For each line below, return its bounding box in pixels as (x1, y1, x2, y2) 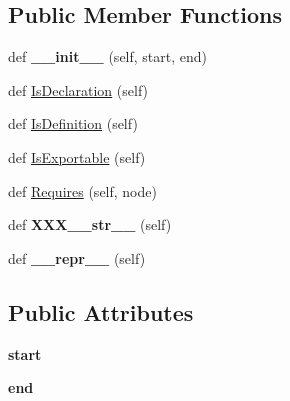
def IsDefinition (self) (8, 113, 138, 134)
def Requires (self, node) (8, 180, 157, 201)
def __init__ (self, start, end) (8, 46, 208, 67)
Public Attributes (8, 296, 194, 327)
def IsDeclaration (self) (8, 79, 149, 100)
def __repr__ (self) (8, 247, 146, 268)
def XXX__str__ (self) (8, 214, 172, 235)
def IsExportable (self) (8, 146, 146, 167)
